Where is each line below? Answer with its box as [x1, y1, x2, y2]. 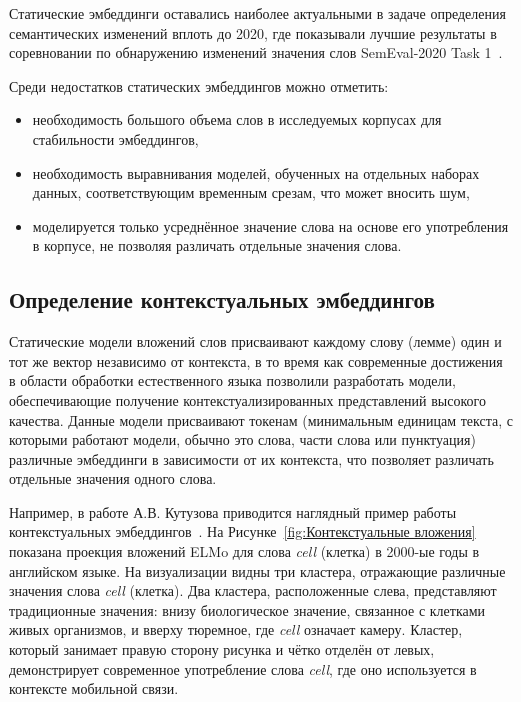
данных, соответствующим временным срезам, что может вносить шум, [32, 182, 470, 203]
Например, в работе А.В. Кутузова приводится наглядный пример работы [9, 501, 457, 522]
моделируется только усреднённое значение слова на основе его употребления [32, 215, 509, 236]
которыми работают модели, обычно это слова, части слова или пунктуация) [9, 429, 476, 450]
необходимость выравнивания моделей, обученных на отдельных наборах [32, 162, 480, 183]
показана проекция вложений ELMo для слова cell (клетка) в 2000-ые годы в [9, 541, 480, 562]
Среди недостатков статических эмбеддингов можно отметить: [9, 75, 389, 96]
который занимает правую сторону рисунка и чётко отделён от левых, [9, 639, 435, 660]
